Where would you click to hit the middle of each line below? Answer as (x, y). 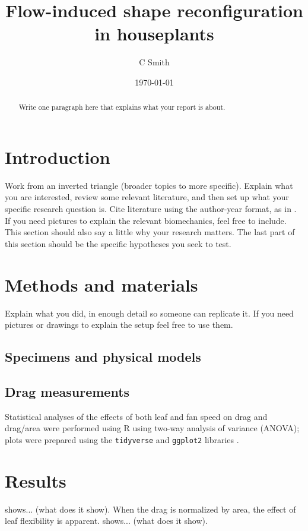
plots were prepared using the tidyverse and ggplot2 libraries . (122, 439)
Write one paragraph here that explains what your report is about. (122, 107)
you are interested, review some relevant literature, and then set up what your (147, 197)
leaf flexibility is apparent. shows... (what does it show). (106, 521)
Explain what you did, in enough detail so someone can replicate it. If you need (149, 313)
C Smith (154, 62)
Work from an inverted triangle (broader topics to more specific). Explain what (149, 185)
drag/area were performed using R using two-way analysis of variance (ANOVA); (152, 428)
